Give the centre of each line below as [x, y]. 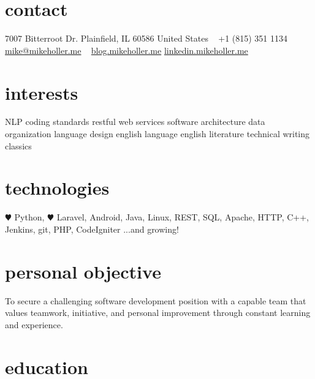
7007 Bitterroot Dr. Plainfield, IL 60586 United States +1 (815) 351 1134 [146, 38]
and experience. [34, 324]
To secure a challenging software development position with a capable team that [156, 300]
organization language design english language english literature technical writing [157, 134]
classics [18, 145]
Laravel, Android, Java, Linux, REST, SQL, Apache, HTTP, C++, [183, 217]
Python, [29, 217]
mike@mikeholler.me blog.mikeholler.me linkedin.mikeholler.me [127, 50]
